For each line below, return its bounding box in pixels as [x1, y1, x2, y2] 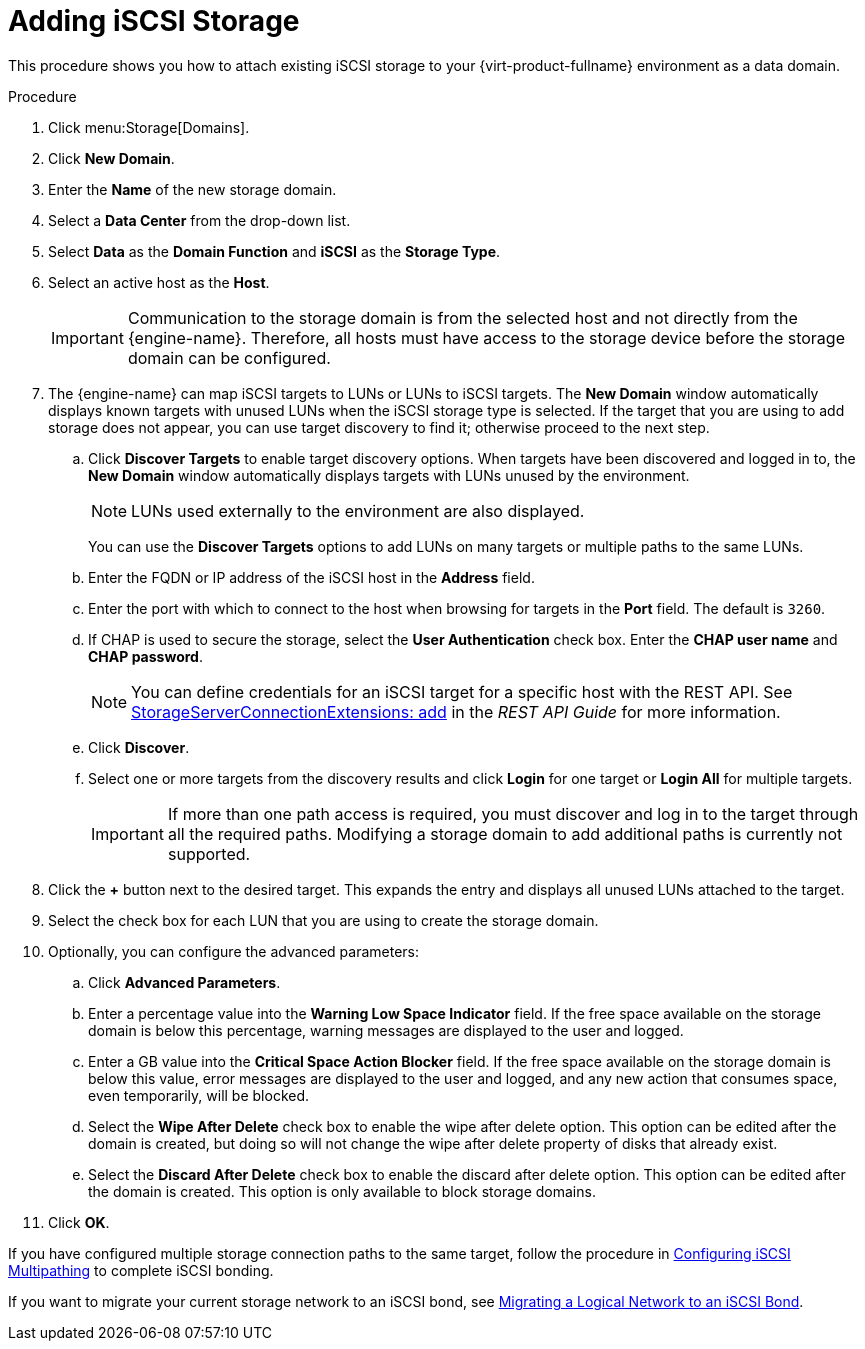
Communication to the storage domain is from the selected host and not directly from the [127, 307, 798, 328]
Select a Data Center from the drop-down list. [48, 211, 351, 229]
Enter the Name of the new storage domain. [48, 180, 337, 198]
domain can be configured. [127, 347, 331, 368]
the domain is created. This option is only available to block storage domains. [88, 1182, 596, 1200]
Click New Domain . [48, 149, 175, 167]
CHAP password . [88, 647, 203, 665]
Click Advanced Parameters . [88, 973, 281, 991]
